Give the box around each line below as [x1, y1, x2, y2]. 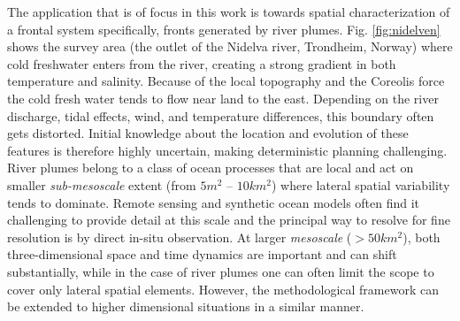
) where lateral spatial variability [272, 175, 450, 194]
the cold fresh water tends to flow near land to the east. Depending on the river [7, 88, 439, 107]
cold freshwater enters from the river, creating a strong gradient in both [7, 54, 396, 73]
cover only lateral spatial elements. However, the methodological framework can [7, 279, 439, 298]
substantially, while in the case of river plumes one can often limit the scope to [7, 262, 434, 280]
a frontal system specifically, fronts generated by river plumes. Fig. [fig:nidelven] [7, 19, 441, 38]
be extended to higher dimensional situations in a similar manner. [7, 297, 364, 316]
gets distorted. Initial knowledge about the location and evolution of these [7, 124, 409, 142]
